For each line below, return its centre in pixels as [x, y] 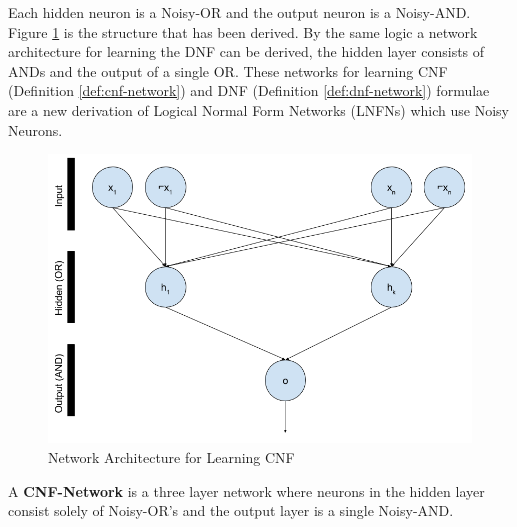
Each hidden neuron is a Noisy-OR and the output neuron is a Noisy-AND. [239, 12]
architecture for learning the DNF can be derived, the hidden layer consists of [246, 51]
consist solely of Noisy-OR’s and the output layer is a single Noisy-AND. [231, 510]
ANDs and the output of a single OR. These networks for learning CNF [228, 70]
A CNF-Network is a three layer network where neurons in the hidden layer [246, 490]
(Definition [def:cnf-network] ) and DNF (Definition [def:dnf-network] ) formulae [249, 90]
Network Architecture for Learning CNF [171, 457]
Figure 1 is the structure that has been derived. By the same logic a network [243, 31]
